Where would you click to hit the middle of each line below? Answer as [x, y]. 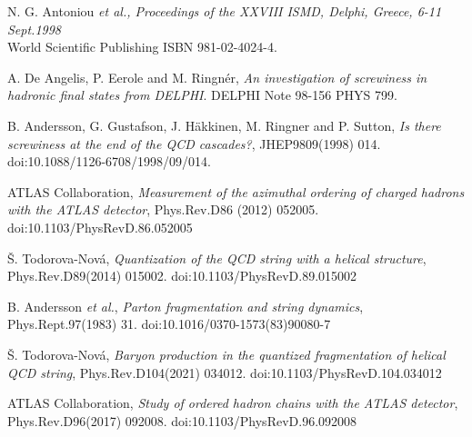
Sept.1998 [35, 29]
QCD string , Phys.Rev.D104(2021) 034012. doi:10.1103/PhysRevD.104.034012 [225, 372]
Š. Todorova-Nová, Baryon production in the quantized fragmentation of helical [226, 354]
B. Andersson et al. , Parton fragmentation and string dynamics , [186, 306]
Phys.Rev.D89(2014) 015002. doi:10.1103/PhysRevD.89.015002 [182, 276]
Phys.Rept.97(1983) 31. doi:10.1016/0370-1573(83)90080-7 [169, 324]
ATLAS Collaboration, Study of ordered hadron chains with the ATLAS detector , [233, 403]
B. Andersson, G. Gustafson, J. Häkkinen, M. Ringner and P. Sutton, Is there [224, 125]
